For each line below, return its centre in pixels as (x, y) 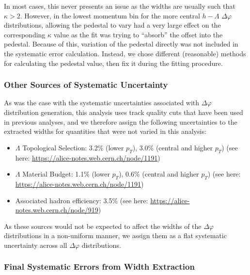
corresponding (25, 34)
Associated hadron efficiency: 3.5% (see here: (82, 200)
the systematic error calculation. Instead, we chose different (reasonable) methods (125, 53)
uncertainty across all (36, 245)
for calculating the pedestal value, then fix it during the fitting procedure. (113, 63)
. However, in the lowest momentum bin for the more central (110, 15)
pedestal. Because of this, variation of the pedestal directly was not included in (121, 44)
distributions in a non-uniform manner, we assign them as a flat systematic (115, 235)
